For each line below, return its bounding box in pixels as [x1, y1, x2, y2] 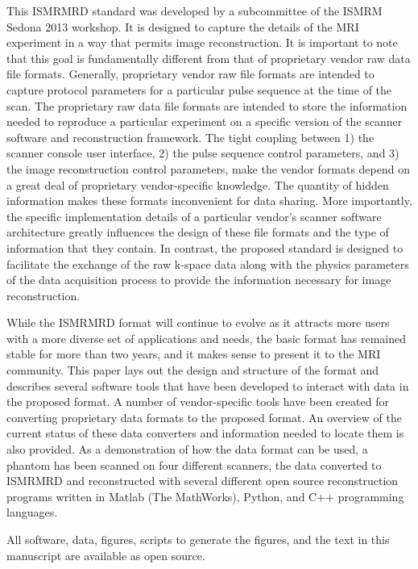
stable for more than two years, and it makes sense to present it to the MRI [6, 345, 381, 362]
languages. [6, 504, 58, 521]
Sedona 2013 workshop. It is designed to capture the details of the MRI [6, 18, 359, 35]
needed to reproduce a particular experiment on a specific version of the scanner [6, 113, 403, 130]
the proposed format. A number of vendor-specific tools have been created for [6, 393, 389, 410]
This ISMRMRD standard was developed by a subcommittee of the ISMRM [6, 2, 383, 19]
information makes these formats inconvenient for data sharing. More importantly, [6, 192, 412, 209]
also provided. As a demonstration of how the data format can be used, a [6, 441, 368, 458]
